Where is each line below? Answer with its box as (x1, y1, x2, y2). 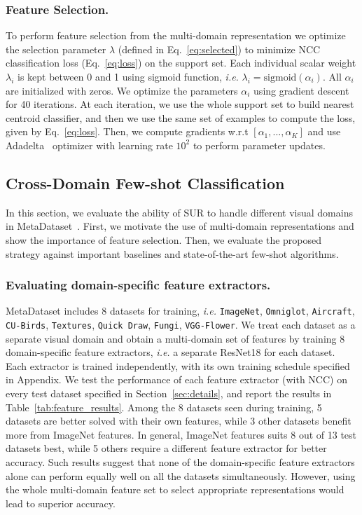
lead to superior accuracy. (6, 495, 116, 510)
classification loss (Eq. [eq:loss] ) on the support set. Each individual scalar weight (6, 55, 356, 70)
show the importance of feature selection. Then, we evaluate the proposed (6, 232, 322, 247)
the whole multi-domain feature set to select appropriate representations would (6, 482, 344, 497)
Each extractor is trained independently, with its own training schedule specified (6, 358, 350, 373)
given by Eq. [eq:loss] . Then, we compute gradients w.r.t (6, 124, 249, 139)
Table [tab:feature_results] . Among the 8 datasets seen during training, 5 (6, 399, 322, 414)
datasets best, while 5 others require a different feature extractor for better (6, 441, 327, 455)
